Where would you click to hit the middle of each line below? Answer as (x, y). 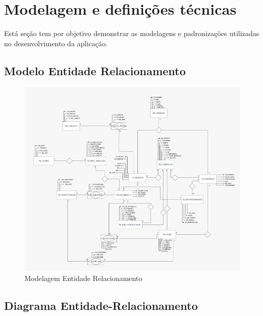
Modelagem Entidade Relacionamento (83, 278)
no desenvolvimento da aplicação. (56, 43)
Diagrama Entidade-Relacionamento (101, 306)
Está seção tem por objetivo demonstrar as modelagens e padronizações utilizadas (132, 33)
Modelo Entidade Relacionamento (95, 70)
